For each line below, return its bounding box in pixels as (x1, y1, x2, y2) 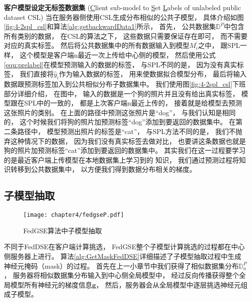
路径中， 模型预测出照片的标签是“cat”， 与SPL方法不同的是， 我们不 (17, 126, 236, 136)
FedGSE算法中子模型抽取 (23, 225, 102, 235)
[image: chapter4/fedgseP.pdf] (23, 211, 124, 219)
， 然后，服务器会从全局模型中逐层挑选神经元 (96, 279, 241, 289)
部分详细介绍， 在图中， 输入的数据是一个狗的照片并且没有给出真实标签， (4, 88, 239, 98)
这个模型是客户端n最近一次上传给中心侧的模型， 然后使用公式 (19, 49, 216, 60)
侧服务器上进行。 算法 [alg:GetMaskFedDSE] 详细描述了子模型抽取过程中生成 (4, 251, 241, 261)
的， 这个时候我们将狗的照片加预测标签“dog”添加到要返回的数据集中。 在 (4, 117, 236, 127)
